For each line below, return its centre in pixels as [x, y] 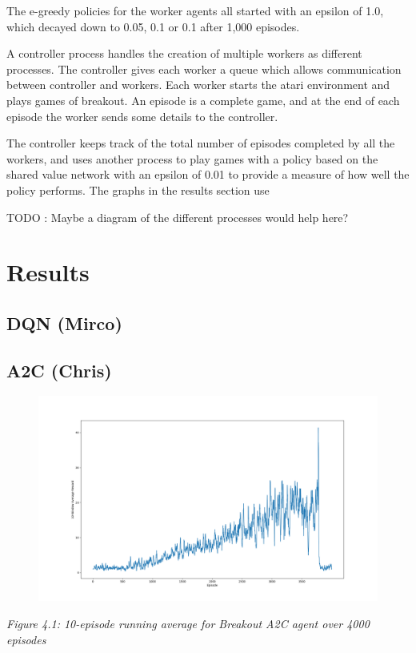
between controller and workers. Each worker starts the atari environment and [198, 85]
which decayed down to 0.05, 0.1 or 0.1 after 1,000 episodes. [153, 26]
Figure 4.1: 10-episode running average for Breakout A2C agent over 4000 [188, 623]
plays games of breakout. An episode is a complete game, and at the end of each [203, 100]
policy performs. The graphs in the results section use [138, 189]
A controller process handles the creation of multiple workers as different [184, 53]
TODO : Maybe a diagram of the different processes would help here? [178, 217]
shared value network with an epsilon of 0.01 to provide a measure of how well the [208, 174]
